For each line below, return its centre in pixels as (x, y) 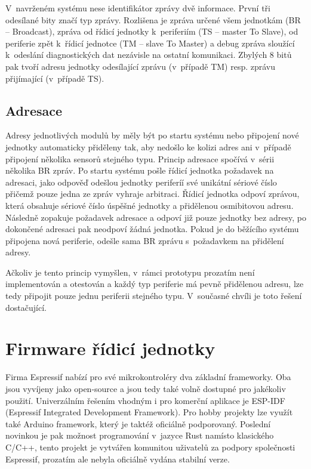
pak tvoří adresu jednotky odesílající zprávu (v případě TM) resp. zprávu (141, 66)
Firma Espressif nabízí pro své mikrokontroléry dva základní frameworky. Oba (148, 377)
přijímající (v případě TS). (55, 78)
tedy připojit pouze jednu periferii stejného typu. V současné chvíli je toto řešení (154, 296)
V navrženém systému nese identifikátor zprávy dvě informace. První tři (138, 8)
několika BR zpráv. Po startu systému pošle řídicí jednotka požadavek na (140, 170)
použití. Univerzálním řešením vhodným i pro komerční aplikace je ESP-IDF (145, 400)
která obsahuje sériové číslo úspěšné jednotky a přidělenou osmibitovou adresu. (150, 205)
